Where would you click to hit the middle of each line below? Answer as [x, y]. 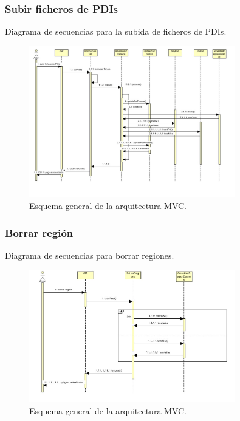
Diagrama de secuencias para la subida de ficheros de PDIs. [116, 31]
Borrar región [39, 233]
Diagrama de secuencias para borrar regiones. [90, 255]
